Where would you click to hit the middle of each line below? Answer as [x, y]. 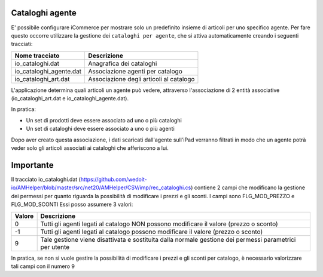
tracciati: [22, 44]
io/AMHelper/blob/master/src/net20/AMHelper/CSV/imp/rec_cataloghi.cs [101, 187]
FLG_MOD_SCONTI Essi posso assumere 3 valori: [72, 204]
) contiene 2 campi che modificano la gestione [248, 187]
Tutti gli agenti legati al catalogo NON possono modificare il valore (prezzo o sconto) [159, 224]
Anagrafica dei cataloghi [123, 63]
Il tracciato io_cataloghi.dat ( [46, 179]
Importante [32, 165]
